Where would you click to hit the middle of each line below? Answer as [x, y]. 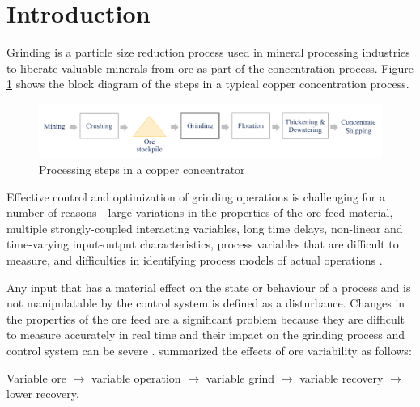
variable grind [240, 377]
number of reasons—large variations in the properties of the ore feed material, [200, 212]
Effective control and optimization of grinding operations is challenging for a [196, 196]
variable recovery [342, 377]
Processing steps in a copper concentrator [142, 169]
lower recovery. [43, 394]
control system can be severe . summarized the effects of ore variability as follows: [209, 350]
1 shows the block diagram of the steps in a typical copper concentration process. [208, 84]
